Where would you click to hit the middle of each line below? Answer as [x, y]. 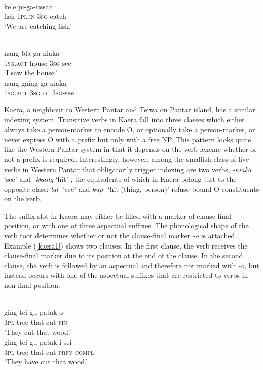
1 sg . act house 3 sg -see [38, 63]
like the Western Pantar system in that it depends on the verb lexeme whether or [130, 149]
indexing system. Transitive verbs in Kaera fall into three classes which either [124, 119]
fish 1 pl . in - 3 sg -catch [35, 16]
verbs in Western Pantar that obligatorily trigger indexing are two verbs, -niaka [128, 169]
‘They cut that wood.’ [38, 332]
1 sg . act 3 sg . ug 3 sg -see [39, 92]
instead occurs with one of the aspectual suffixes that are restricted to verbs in [126, 275]
